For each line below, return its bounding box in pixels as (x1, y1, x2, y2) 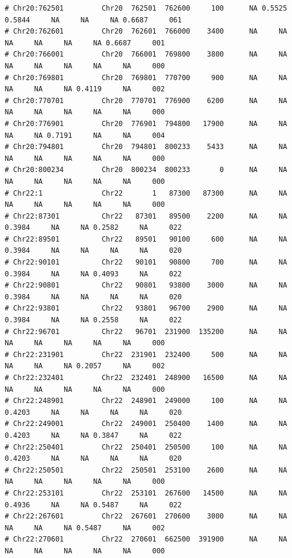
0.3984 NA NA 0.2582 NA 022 (5, 223, 182, 232)
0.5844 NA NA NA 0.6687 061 (5, 15, 182, 24)
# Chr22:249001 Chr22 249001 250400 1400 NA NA (5, 420, 287, 428)
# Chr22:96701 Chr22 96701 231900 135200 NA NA (5, 327, 287, 336)
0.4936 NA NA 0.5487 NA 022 (5, 500, 182, 509)
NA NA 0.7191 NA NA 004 (5, 131, 165, 140)
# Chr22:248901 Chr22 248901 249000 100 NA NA (5, 397, 287, 405)
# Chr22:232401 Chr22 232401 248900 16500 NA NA (5, 374, 287, 382)
